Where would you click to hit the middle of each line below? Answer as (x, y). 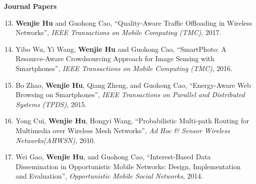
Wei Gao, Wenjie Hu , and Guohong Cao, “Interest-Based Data (113, 157)
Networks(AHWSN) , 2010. (55, 140)
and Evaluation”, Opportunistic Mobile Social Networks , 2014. (109, 176)
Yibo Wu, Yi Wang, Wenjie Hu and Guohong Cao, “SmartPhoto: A (121, 49)
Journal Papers (30, 6)
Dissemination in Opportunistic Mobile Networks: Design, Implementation (128, 166)
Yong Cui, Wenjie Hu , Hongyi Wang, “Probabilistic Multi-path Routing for (132, 121)
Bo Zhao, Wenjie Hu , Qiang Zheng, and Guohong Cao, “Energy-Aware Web (133, 85)
